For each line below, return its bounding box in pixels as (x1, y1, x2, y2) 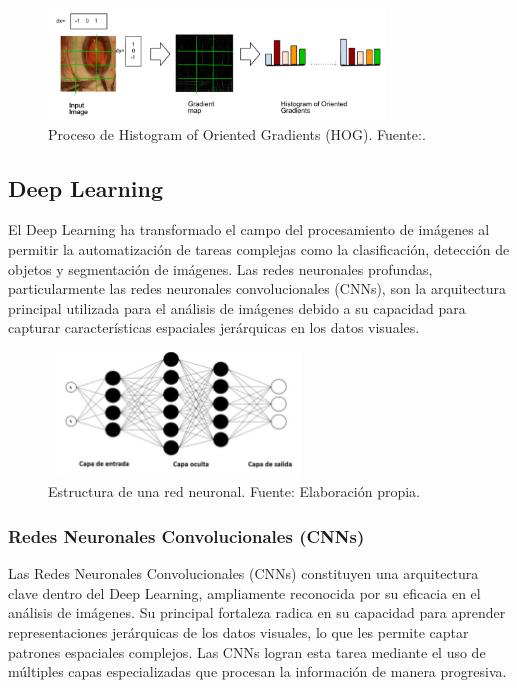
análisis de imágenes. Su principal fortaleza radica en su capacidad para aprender (8, 602, 506, 623)
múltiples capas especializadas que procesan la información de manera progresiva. (8, 661, 507, 682)
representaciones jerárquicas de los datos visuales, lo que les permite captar (8, 622, 469, 643)
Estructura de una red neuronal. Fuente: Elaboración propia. (48, 481, 420, 502)
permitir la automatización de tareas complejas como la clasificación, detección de (8, 238, 510, 259)
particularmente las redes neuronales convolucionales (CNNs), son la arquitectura (8, 278, 507, 299)
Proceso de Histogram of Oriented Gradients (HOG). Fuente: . (48, 123, 426, 144)
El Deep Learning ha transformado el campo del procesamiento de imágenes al (8, 219, 490, 240)
